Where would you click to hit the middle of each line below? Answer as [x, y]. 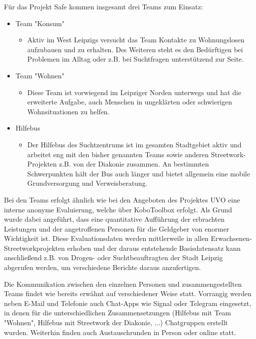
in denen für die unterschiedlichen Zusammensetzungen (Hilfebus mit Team [118, 313]
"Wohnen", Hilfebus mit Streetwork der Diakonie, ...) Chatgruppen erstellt [116, 322]
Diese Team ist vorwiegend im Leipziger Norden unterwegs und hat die [134, 92]
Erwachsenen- [231, 238]
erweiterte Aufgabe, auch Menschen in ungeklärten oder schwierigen [130, 102]
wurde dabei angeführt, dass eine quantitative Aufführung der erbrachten [114, 219]
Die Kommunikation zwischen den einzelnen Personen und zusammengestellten [123, 284]
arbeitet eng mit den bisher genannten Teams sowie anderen [118, 154]
